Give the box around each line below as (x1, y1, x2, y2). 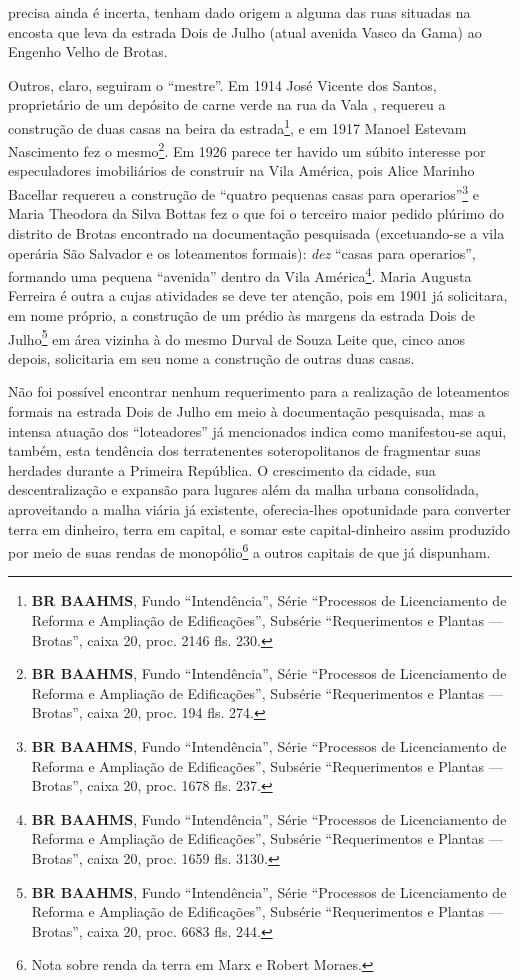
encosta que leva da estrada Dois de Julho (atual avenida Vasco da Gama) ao (8, 21, 482, 42)
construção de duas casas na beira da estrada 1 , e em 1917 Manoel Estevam (8, 114, 467, 138)
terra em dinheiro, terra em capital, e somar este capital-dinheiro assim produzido (8, 518, 510, 539)
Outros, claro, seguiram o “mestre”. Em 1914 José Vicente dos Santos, (8, 74, 437, 95)
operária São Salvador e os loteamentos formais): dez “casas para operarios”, (8, 242, 476, 263)
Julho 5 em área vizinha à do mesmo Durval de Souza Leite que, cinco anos (8, 325, 465, 349)
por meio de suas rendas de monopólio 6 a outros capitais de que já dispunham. (8, 539, 491, 562)
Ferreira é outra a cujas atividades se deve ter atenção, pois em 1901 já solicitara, (8, 285, 508, 306)
